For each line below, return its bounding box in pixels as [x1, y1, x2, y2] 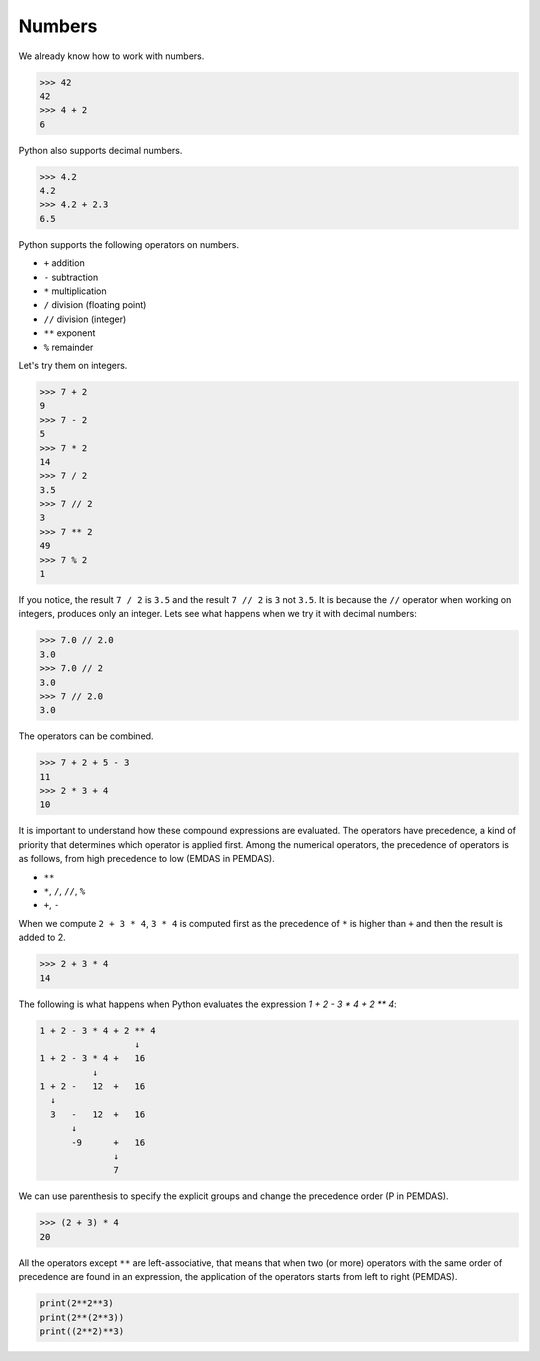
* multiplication [43, 285, 107, 297]
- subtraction [43, 271, 99, 283]
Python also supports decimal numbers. [18, 144, 183, 156]
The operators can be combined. [18, 730, 154, 742]
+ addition [43, 257, 85, 269]
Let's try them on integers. [18, 359, 128, 371]
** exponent [43, 327, 96, 339]
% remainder [43, 341, 94, 353]
